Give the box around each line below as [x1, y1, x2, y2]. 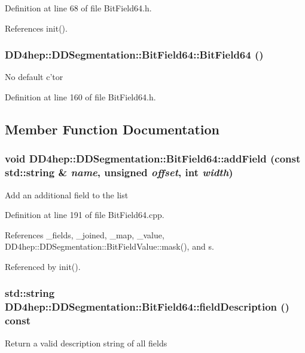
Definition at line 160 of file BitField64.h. [5, 91, 156, 103]
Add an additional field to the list [5, 188, 129, 201]
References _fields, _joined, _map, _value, [5, 228, 164, 241]
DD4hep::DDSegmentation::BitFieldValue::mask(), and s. [5, 240, 214, 253]
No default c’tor [5, 70, 63, 83]
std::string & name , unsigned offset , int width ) [5, 165, 233, 180]
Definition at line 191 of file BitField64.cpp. [5, 208, 164, 221]
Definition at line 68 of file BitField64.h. [5, 2, 152, 14]
